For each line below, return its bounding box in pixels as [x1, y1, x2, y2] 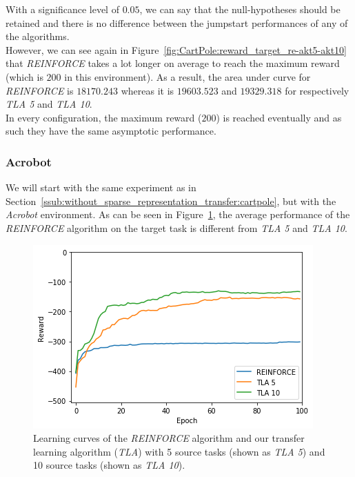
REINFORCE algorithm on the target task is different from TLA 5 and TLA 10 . [6, 220, 347, 235]
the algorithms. [6, 29, 70, 43]
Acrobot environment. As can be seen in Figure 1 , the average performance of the [6, 207, 350, 222]
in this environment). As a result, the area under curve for [64, 69, 311, 84]
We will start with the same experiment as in [6, 180, 196, 195]
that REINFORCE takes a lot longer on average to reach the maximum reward [6, 56, 340, 70]
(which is [6, 69, 43, 84]
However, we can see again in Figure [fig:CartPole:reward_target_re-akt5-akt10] [6, 42, 347, 57]
